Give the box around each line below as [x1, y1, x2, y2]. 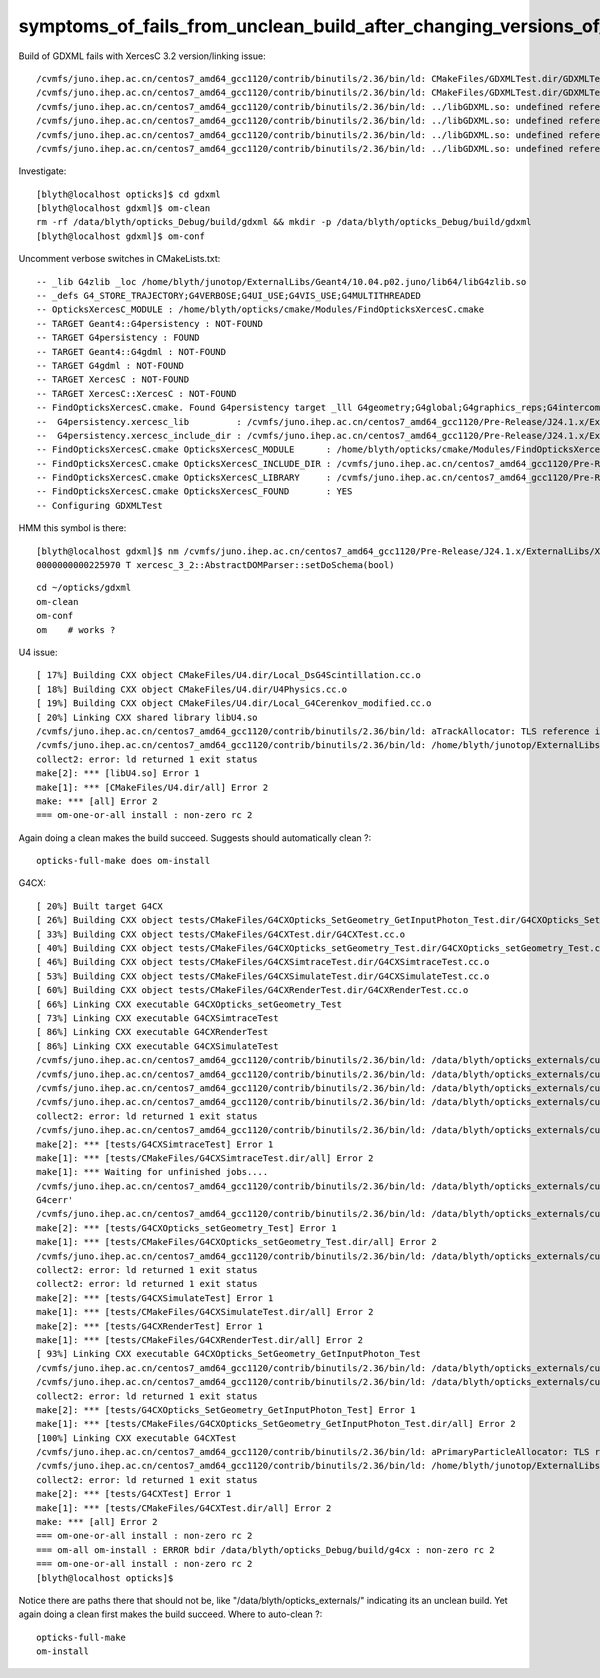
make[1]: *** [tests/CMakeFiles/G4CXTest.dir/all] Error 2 [36, 1502, 332, 1514]
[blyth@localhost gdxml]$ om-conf [36, 230, 205, 242]
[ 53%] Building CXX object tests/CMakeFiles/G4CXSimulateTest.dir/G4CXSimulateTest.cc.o [36, 970, 490, 982]
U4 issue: [18, 646, 59, 658]
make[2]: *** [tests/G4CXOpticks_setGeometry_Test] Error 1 [36, 1222, 337, 1234]
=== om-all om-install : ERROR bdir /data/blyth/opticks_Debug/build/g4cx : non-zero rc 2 [36, 1544, 495, 1555]
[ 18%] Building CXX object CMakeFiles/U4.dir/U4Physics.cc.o [36, 683, 348, 695]
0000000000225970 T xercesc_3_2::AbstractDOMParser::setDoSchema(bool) [36, 560, 395, 571]
